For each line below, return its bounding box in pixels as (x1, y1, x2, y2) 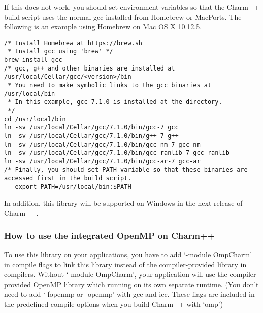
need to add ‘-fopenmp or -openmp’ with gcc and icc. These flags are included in (4, 289, 255, 299)
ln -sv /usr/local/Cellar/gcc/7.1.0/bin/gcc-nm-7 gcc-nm (4, 141, 201, 148)
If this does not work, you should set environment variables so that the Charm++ (4, 2, 259, 12)
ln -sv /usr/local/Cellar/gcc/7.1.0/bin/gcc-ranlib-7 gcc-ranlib (4, 149, 229, 157)
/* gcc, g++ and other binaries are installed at (4, 64, 175, 72)
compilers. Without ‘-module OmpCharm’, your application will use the (4, 269, 227, 280)
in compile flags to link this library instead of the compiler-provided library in (4, 259, 247, 269)
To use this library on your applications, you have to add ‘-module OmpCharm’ (4, 249, 252, 259)
